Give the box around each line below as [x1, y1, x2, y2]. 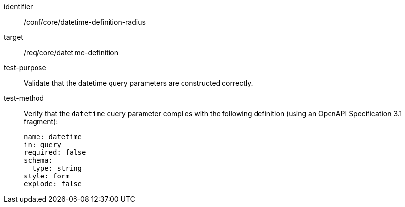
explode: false [24, 180, 82, 188]
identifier [4, 2, 33, 11]
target [4, 33, 23, 41]
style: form [24, 172, 70, 180]
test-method [4, 94, 44, 102]
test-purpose [4, 63, 46, 72]
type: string [32, 164, 82, 172]
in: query [24, 141, 61, 148]
